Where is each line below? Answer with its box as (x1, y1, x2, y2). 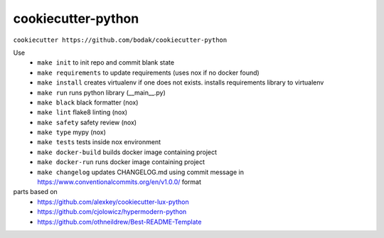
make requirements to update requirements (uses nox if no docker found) (37, 68, 260, 77)
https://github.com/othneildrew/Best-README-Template (37, 217, 202, 226)
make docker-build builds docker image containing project (37, 148, 217, 156)
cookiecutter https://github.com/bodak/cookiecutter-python (13, 36, 228, 44)
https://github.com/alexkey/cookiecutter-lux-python (37, 198, 190, 206)
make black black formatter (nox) (37, 98, 139, 107)
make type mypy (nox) (37, 128, 107, 136)
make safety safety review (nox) (37, 118, 137, 126)
